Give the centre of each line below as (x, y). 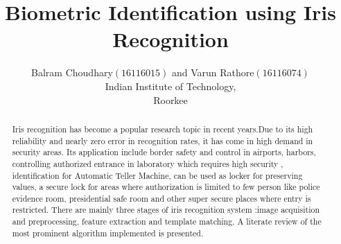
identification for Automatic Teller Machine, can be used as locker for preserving (157, 175)
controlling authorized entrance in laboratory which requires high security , (148, 163)
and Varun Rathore (213, 72)
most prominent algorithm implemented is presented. (108, 233)
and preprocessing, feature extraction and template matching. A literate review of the (167, 221)
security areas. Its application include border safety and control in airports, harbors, (164, 152)
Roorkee (170, 99)
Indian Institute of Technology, (170, 86)
